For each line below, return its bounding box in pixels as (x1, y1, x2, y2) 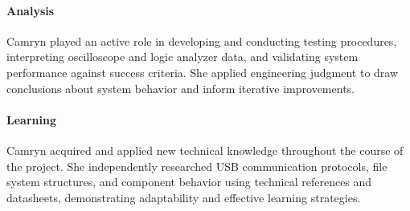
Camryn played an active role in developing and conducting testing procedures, (6, 32, 397, 49)
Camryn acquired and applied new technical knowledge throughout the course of (6, 141, 404, 158)
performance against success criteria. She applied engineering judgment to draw (6, 63, 399, 80)
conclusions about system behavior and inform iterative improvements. (6, 79, 355, 96)
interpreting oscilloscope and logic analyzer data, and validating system (6, 48, 359, 65)
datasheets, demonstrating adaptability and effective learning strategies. (6, 189, 361, 205)
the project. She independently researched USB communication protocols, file (6, 157, 387, 174)
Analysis (6, 2, 55, 18)
